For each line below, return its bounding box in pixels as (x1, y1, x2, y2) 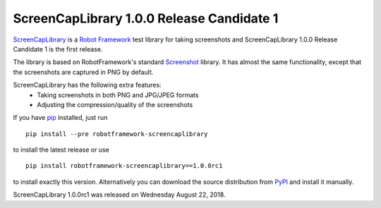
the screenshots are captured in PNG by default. (13, 68, 154, 76)
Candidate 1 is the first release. (13, 44, 103, 53)
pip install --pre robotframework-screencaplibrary (25, 130, 208, 137)
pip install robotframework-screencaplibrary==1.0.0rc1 (25, 162, 223, 170)
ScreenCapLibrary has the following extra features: (13, 81, 162, 90)
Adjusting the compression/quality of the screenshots (37, 100, 193, 109)
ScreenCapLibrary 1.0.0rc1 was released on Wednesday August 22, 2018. (13, 190, 226, 199)
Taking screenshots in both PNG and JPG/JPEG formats (37, 90, 199, 99)
